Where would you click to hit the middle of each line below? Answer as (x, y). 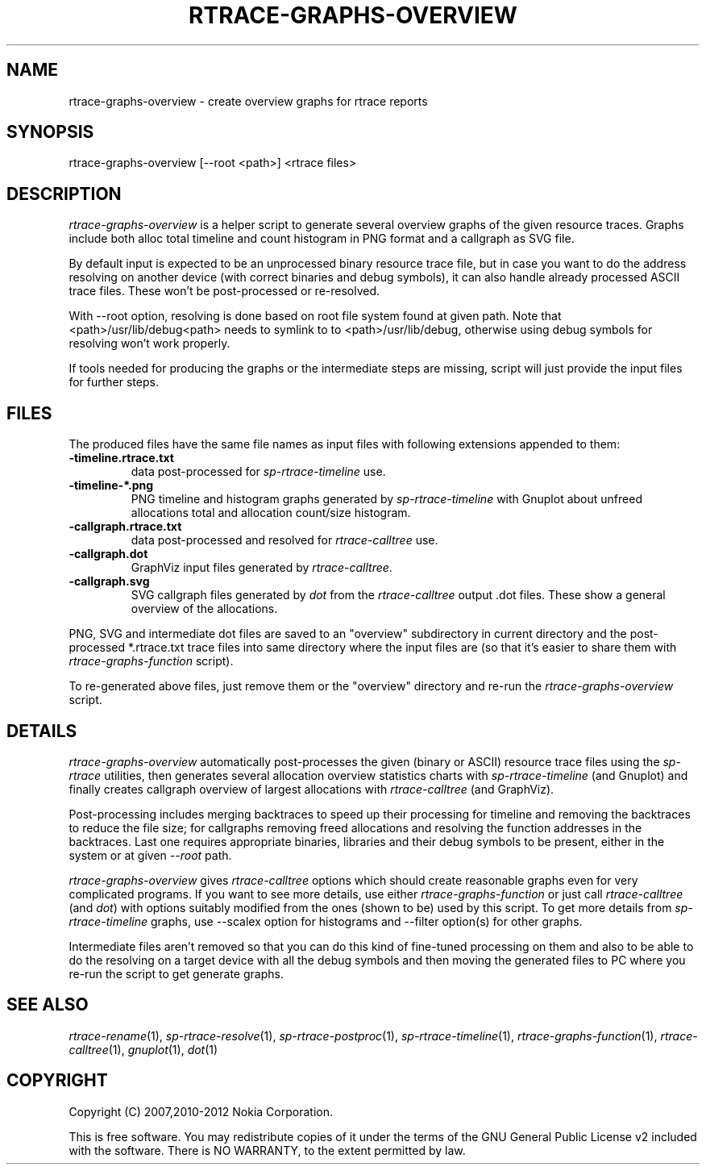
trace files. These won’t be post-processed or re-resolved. (224, 291)
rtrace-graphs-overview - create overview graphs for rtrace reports (248, 101)
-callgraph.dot (108, 554)
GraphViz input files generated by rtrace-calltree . (262, 568)
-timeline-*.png (111, 485)
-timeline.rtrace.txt (121, 458)
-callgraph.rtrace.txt (125, 527)
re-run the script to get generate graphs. (176, 973)
